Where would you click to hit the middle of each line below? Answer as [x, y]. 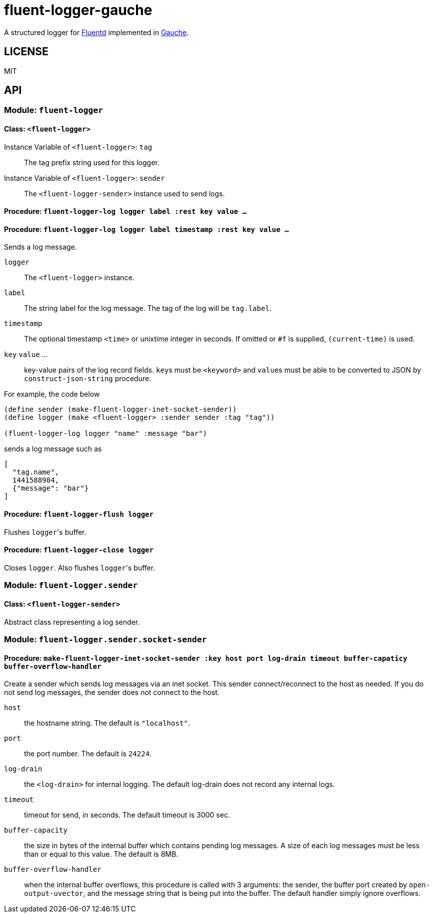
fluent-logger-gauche [78, 10]
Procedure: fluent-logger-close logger [79, 550]
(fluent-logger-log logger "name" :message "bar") [106, 434]
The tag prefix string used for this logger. [92, 162]
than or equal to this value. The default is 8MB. [101, 854]
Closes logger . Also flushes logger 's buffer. [80, 567]
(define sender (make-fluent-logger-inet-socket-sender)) [120, 410]
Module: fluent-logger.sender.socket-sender [106, 639]
